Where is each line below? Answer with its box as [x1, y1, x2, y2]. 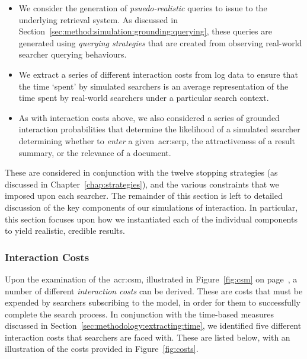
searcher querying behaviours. [18, 48, 127, 61]
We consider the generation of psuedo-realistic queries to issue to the [18, 2, 267, 14]
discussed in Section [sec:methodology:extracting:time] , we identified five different [5, 319, 302, 332]
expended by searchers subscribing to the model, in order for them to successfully [5, 296, 300, 309]
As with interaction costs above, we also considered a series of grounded [18, 111, 280, 123]
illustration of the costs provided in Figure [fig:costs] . [5, 342, 199, 355]
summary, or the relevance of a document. [18, 146, 171, 158]
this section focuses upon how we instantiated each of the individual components [5, 212, 298, 225]
